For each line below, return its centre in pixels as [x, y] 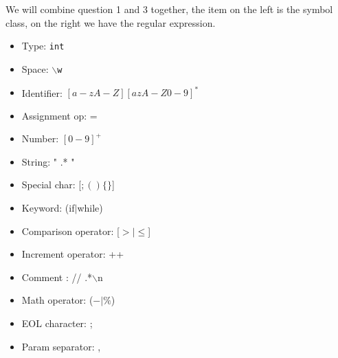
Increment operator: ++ [73, 254]
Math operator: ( [57, 300]
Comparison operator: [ [70, 231]
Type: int [43, 46]
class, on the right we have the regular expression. [111, 22]
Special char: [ [52, 184]
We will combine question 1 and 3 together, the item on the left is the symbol [169, 9]
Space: [35, 68]
